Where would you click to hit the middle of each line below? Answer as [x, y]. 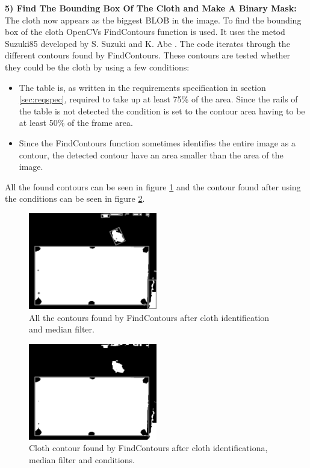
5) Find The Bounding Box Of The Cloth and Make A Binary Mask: [151, 8]
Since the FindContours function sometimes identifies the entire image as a [157, 142]
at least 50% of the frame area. [76, 123]
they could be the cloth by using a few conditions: [97, 67]
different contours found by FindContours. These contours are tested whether [148, 55]
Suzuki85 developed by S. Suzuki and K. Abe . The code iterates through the [147, 43]
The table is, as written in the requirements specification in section [142, 87]
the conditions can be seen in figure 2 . [75, 198]
